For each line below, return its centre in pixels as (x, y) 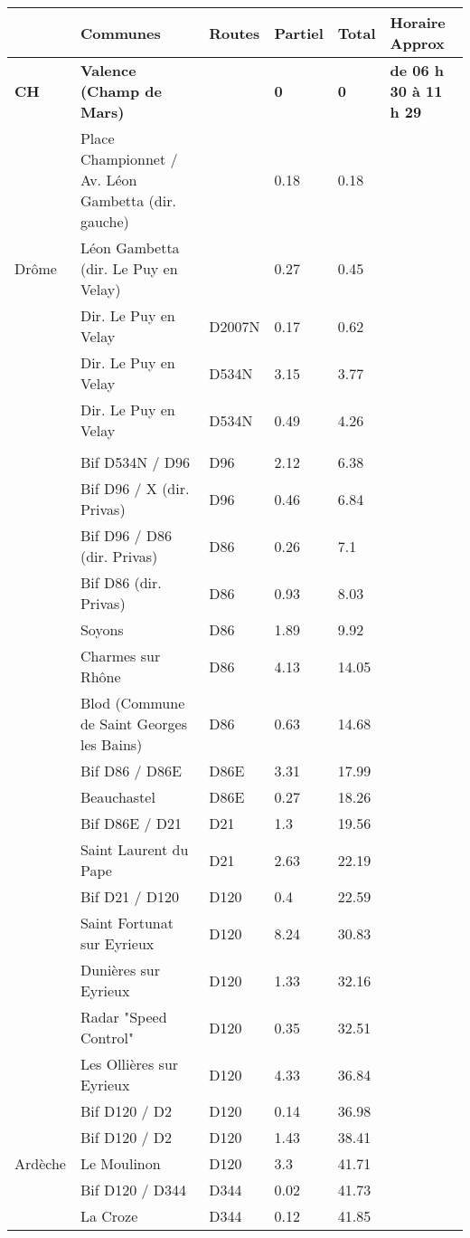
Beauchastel (117, 797)
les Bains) (111, 744)
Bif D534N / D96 (135, 462)
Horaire (418, 22)
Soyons (102, 629)
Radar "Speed (123, 1017)
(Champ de (121, 91)
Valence (108, 70)
